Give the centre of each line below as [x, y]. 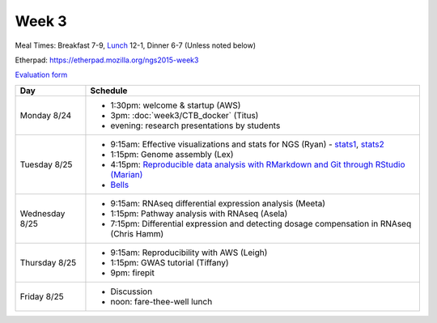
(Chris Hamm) [137, 233]
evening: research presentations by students [195, 125]
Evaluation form [41, 75]
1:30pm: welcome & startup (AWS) [176, 105]
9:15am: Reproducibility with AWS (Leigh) [189, 253]
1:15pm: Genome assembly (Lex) [172, 154]
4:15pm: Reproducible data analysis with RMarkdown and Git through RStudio [258, 164]
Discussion [132, 291]
